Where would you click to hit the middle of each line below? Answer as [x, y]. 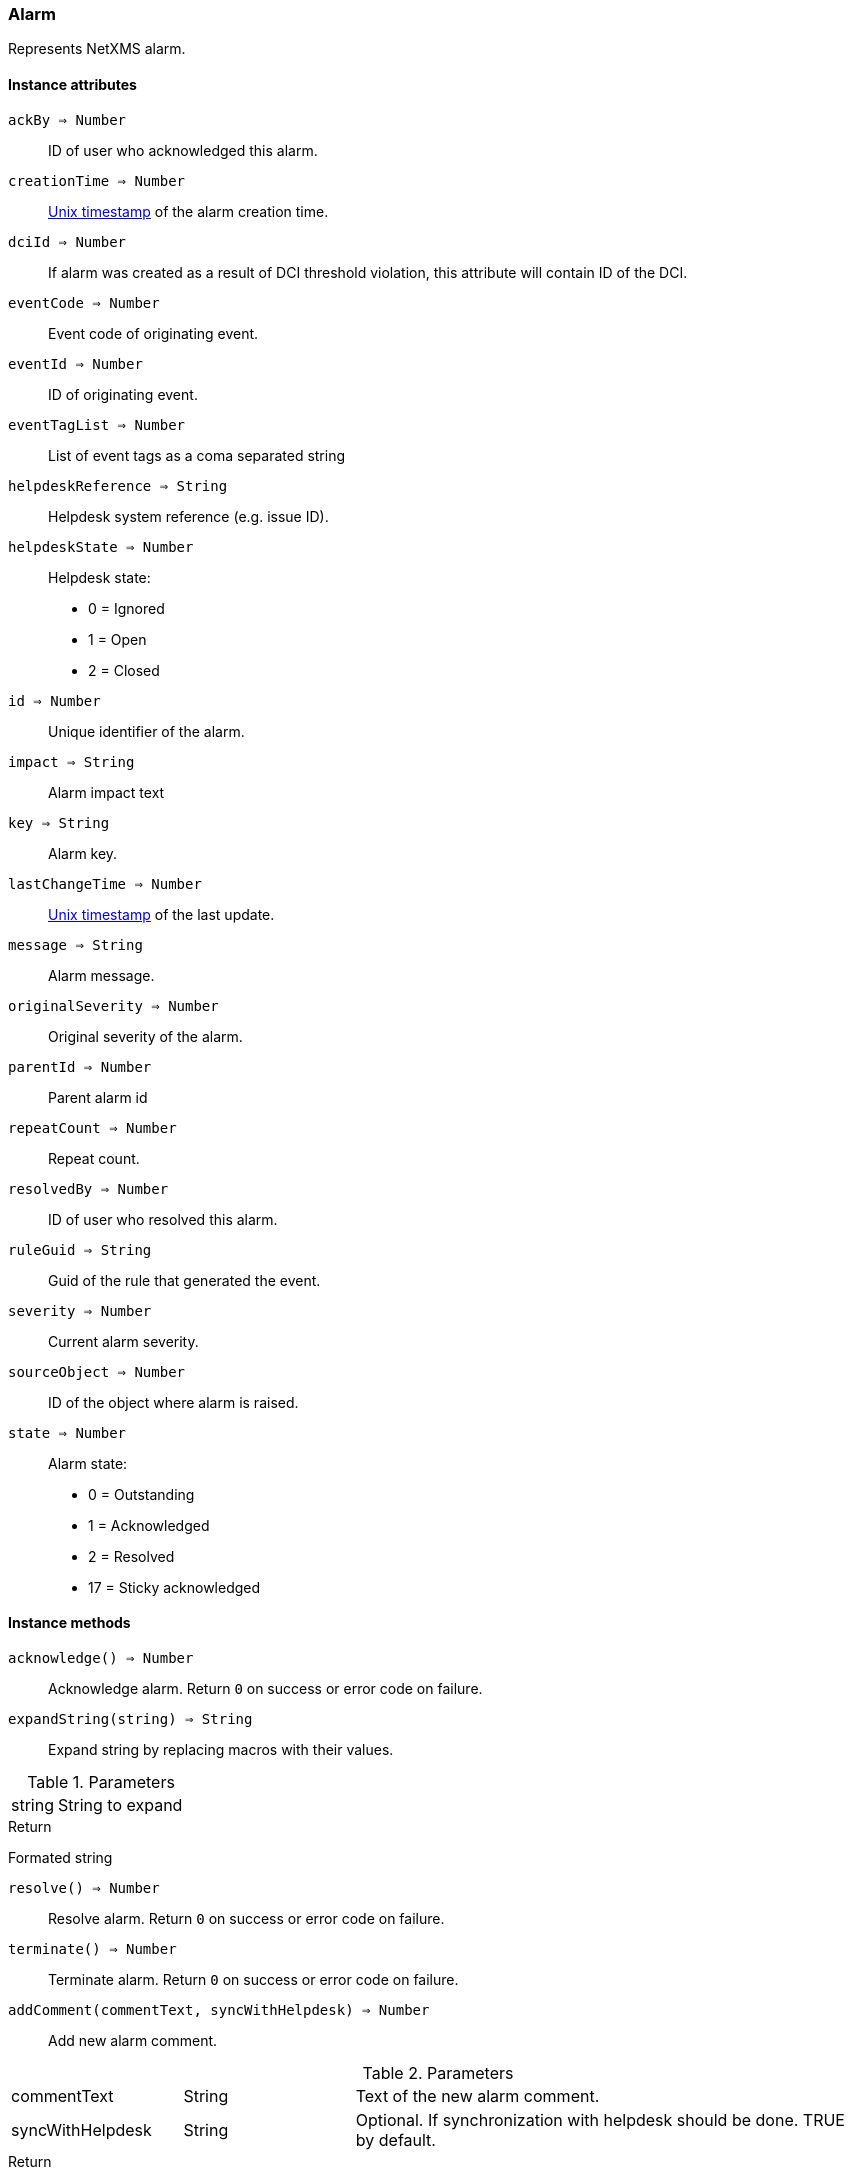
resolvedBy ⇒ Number [88, 1188]
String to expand [120, 1804]
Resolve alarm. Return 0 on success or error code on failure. [246, 1918]
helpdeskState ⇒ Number [101, 546]
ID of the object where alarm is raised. [173, 1402]
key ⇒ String [59, 822]
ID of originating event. [123, 394]
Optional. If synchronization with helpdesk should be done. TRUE [600, 2119]
